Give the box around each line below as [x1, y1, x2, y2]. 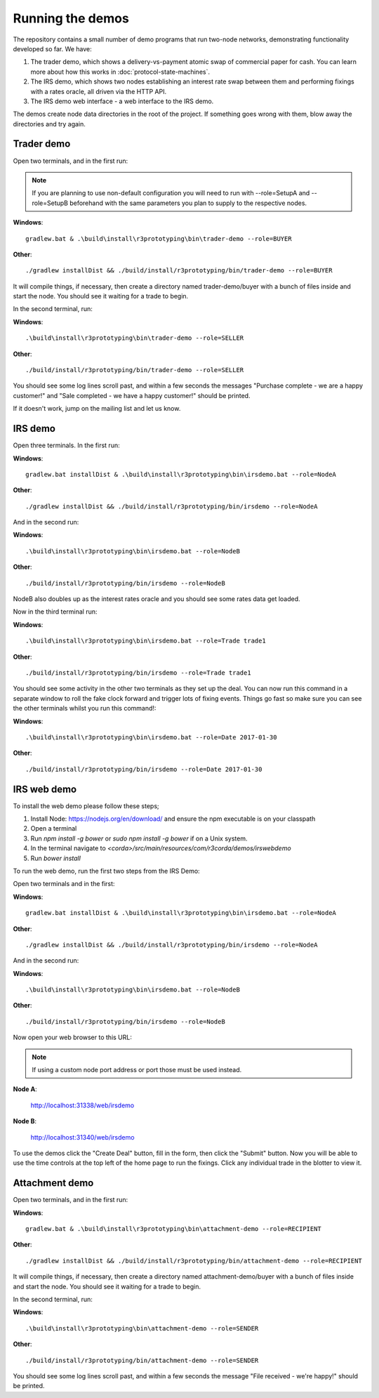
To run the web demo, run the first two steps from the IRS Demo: [13, 866, 200, 875]
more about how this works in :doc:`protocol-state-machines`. [30, 67, 211, 76]
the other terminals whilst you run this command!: [13, 704, 157, 713]
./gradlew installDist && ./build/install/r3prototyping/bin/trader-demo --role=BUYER [25, 267, 333, 275]
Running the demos [13, 11, 129, 26]
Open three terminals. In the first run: [13, 441, 120, 449]
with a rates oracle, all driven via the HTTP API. [30, 87, 167, 95]
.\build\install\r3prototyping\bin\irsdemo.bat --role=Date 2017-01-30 [25, 733, 277, 741]
